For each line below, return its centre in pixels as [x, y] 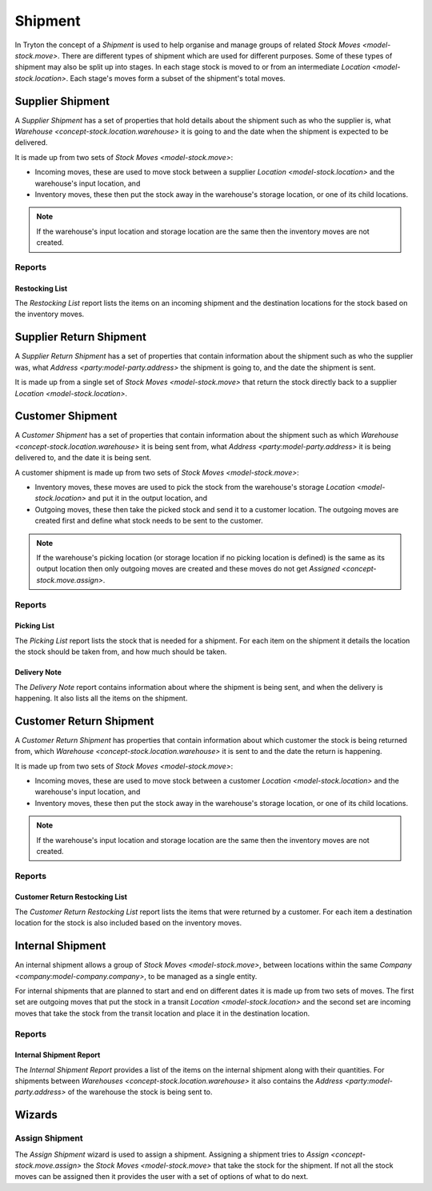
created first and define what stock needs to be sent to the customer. [149, 521]
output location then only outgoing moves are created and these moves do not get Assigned [188, 569]
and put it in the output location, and [148, 498]
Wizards [36, 1115]
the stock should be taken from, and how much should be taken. [121, 652]
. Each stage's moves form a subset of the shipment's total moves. [176, 78]
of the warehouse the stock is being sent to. [140, 1092]
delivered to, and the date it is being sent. [83, 458]
